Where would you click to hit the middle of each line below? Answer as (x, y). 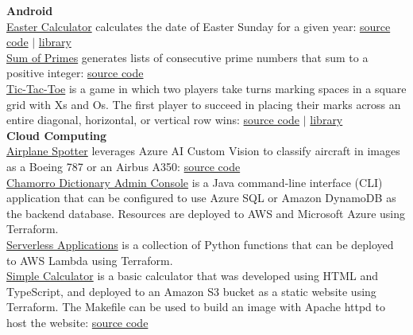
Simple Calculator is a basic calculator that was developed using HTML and (193, 276)
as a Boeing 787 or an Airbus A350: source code (124, 166)
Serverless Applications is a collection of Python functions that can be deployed (200, 244)
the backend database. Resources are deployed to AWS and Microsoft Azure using (206, 213)
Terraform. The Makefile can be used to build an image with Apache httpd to (196, 307)
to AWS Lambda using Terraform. (90, 260)
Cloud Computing (57, 135)
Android (30, 10)
